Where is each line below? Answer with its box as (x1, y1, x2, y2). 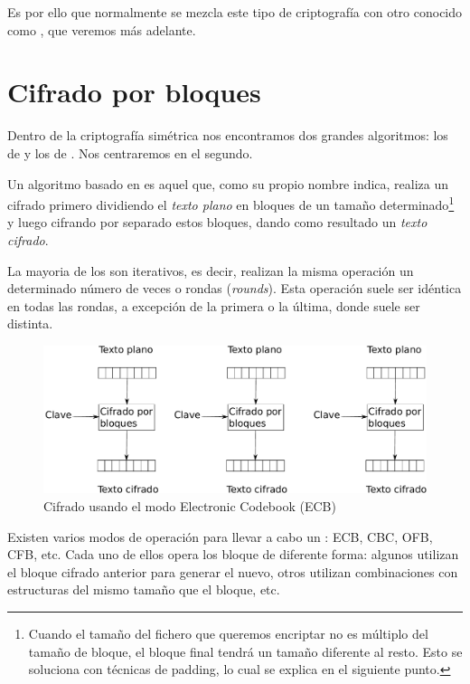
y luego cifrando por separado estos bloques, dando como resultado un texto (7, 213, 428, 232)
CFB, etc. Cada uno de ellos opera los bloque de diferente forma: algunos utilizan (7, 545, 459, 564)
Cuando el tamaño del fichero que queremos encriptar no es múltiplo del (28, 624, 428, 643)
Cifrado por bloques (7, 73, 261, 110)
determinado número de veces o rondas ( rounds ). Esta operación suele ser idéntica (7, 279, 462, 298)
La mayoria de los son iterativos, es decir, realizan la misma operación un (7, 261, 414, 280)
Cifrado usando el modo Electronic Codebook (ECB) (43, 497, 336, 516)
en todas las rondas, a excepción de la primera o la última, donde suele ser (7, 296, 420, 315)
